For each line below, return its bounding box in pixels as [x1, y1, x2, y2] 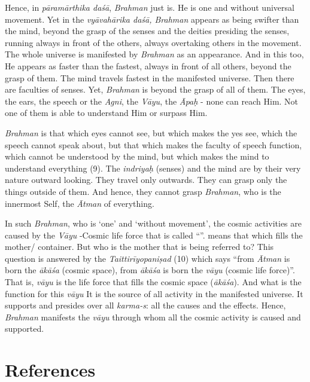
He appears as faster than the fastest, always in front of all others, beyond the [5, 59, 291, 72]
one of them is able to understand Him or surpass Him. [5, 106, 208, 119]
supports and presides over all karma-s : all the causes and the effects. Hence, [5, 299, 286, 311]
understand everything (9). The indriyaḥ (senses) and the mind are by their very [5, 161, 301, 174]
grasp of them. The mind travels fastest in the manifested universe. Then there [5, 71, 294, 84]
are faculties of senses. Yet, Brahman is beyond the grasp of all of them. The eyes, [5, 83, 306, 96]
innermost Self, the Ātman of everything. [5, 197, 154, 209]
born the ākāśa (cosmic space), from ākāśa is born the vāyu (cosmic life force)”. [5, 264, 295, 276]
